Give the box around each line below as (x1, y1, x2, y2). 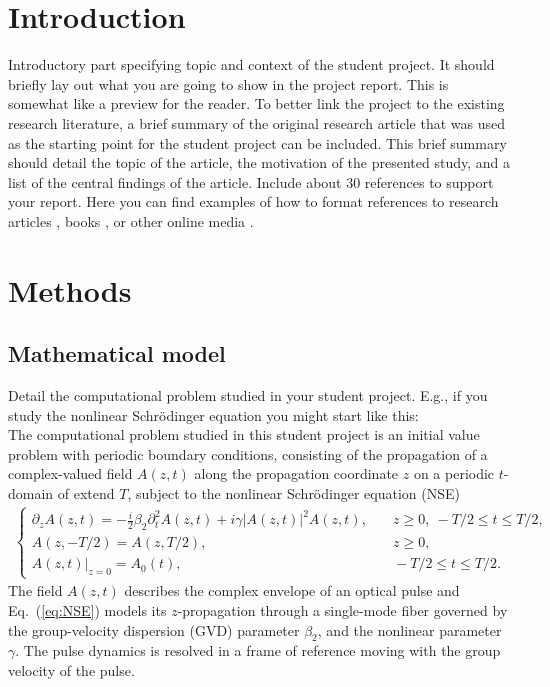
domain (8, 483, 54, 504)
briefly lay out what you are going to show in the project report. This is (8, 73, 449, 94)
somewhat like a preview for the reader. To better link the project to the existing (8, 93, 505, 114)
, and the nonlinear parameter (317, 619, 502, 640)
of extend (57, 483, 115, 504)
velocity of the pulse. (8, 659, 135, 680)
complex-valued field (8, 463, 133, 484)
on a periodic (413, 463, 495, 484)
